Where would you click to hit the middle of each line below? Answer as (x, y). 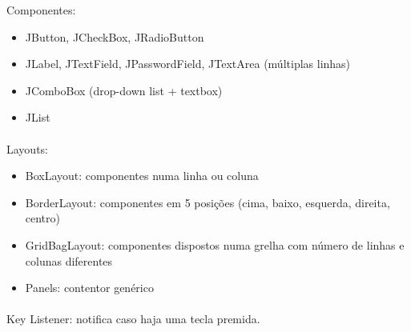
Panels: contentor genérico (89, 288)
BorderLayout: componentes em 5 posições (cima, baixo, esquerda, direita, (208, 202)
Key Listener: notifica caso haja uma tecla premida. (133, 319)
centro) (43, 218)
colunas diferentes (69, 260)
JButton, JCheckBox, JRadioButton (115, 36)
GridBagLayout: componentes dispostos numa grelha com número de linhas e (215, 244)
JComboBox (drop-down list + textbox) (124, 90)
